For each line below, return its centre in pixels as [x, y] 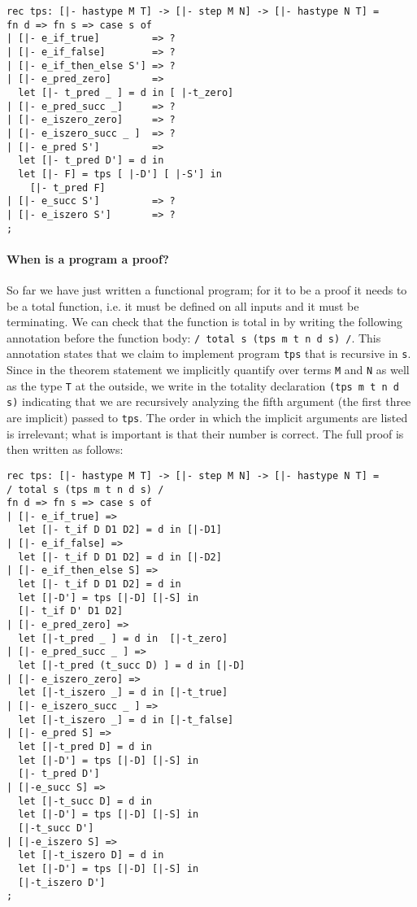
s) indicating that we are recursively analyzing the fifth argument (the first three [209, 401]
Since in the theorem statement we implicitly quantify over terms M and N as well [208, 370]
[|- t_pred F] [67, 188]
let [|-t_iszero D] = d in [91, 855]
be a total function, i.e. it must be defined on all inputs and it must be [183, 305]
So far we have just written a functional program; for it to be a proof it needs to [207, 289]
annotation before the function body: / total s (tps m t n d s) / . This [194, 337]
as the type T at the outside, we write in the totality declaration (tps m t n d [203, 385]
